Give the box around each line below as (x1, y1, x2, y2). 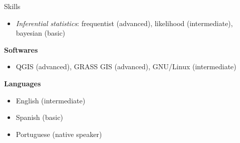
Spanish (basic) (16, 112, 63, 122)
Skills (4, 1, 21, 11)
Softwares (4, 44, 38, 55)
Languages (4, 78, 41, 88)
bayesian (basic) (16, 28, 65, 38)
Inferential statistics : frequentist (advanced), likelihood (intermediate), (16, 18, 233, 28)
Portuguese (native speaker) (16, 128, 102, 139)
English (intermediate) (16, 95, 86, 105)
